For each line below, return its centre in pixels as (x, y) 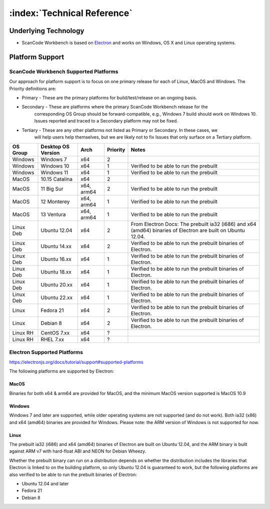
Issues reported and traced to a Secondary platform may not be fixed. (106, 121)
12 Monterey (55, 201)
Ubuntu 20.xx (56, 285)
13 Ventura (53, 214)
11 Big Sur (52, 189)
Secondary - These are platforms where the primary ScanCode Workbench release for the (115, 107)
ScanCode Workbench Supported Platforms (64, 71)
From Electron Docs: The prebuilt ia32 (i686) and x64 (194, 224)
